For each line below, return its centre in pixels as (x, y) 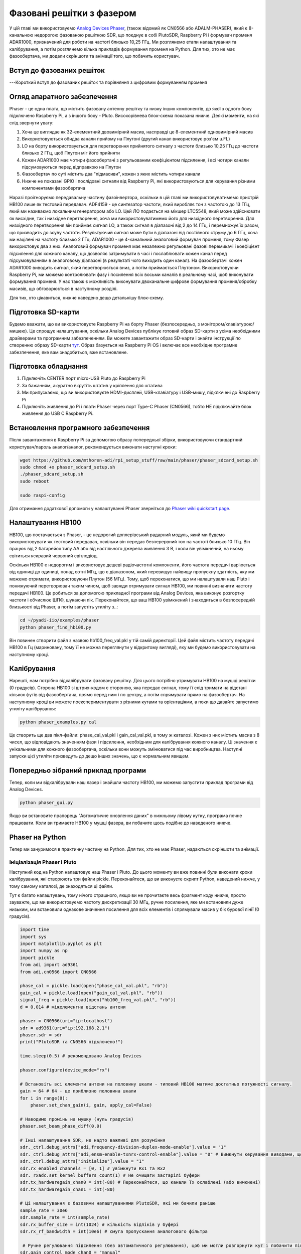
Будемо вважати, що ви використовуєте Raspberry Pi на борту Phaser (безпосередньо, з (105, 324)
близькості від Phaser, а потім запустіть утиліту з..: (64, 607)
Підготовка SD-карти (44, 312)
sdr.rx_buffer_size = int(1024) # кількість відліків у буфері (99, 1224)
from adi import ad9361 (49, 965)
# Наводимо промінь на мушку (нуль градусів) (77, 1119)
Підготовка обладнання (48, 366)
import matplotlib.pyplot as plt (61, 944)
